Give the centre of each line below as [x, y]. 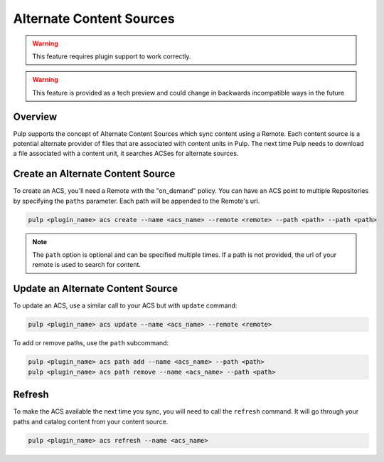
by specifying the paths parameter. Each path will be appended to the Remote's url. [137, 201]
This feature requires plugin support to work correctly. [112, 56]
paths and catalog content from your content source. [91, 421]
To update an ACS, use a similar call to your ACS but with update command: [125, 305]
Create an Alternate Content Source [94, 174]
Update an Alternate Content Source [95, 289]
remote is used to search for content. [87, 265]
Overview [35, 116]
